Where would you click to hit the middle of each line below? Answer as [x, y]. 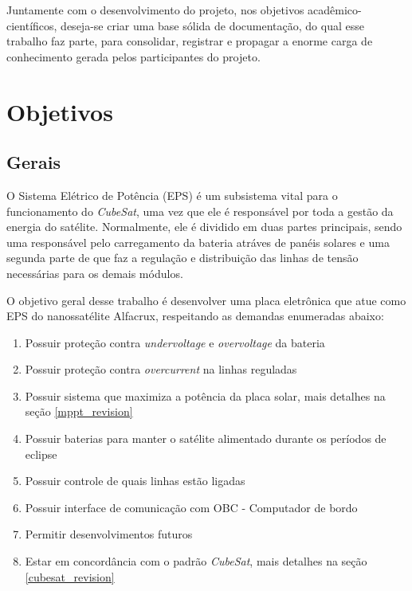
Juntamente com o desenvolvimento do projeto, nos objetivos [155, 10]
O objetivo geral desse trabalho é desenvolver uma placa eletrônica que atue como [206, 300]
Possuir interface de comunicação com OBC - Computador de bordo [191, 507]
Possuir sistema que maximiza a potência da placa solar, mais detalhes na [205, 395]
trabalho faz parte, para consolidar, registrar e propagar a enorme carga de [190, 41]
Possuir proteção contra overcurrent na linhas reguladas [161, 369]
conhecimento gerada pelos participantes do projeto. [133, 56]
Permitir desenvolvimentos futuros [109, 534]
